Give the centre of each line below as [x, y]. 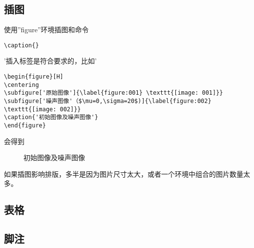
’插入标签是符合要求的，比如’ [50, 61]
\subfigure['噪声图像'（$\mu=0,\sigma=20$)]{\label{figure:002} [108, 101]
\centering [21, 85]
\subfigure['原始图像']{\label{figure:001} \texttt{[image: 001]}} [114, 93]
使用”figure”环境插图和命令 [46, 30]
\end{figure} [25, 125]
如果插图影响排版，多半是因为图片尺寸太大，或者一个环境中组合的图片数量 [124, 174]
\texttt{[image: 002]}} [42, 109]
